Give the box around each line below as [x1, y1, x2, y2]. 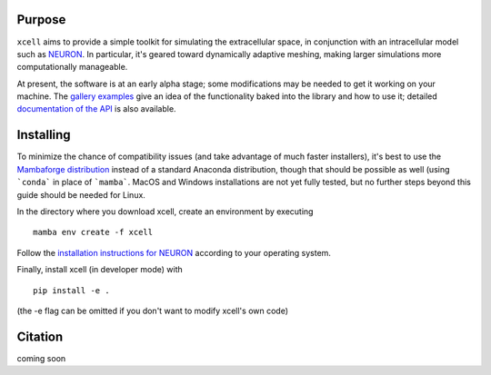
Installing [16, 127, 72, 143]
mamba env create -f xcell [33, 227, 154, 238]
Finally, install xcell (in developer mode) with [16, 264, 183, 275]
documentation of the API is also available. [16, 104, 176, 114]
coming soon [16, 352, 66, 363]
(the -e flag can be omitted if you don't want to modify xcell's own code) [16, 305, 289, 316]
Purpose [16, 12, 66, 27]
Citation [16, 329, 64, 344]
